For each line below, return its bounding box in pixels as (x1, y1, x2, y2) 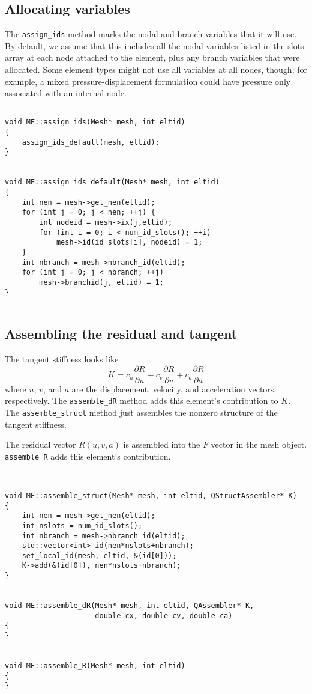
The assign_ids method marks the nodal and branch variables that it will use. (5, 28, 297, 40)
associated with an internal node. (5, 87, 127, 99)
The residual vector (5, 438, 76, 451)
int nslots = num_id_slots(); (22, 521, 143, 530)
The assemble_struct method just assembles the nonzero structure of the (5, 406, 278, 419)
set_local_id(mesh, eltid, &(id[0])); (22, 551, 177, 560)
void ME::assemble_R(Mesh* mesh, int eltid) (5, 662, 185, 671)
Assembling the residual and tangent (5, 324, 238, 343)
